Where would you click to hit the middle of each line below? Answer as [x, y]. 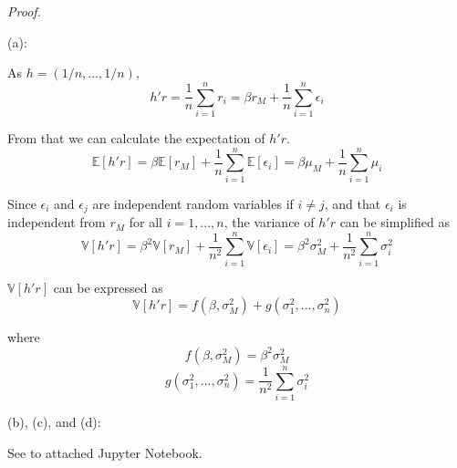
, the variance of [269, 222]
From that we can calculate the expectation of [136, 137]
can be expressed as [108, 287]
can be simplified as [395, 222]
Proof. [24, 11]
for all [145, 222]
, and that [353, 203]
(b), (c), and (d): [54, 422]
